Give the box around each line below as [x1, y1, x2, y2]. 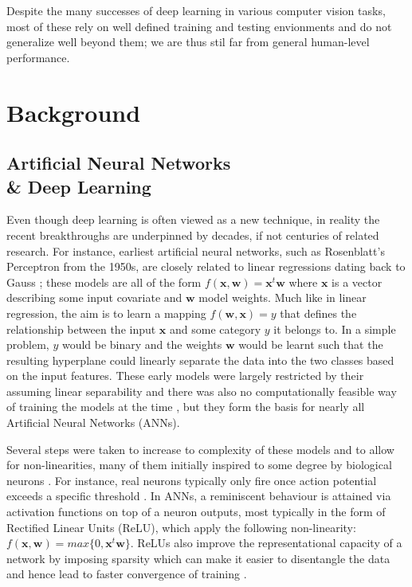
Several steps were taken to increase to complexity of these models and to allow [6, 440, 394, 457]
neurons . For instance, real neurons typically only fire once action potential [6, 472, 377, 488]
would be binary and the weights [61, 336, 222, 353]
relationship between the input [6, 320, 156, 337]
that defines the [280, 304, 357, 321]
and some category [170, 320, 261, 337]
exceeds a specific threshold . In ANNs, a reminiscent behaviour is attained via [6, 487, 391, 504]
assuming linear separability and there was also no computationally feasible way [6, 382, 397, 399]
